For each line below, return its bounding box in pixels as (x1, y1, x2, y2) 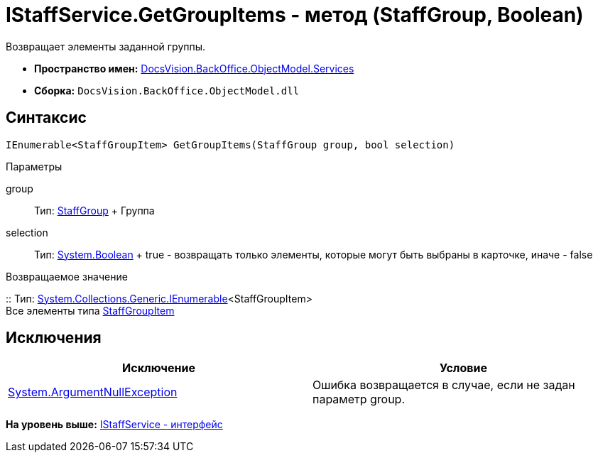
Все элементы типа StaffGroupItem (6, 304, 175, 317)
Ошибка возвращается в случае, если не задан (312, 378, 575, 393)
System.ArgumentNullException (8, 385, 178, 400)
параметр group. (312, 392, 406, 407)
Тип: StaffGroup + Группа (34, 204, 155, 217)
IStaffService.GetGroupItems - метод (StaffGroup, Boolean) (6, 3, 584, 27)
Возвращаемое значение (6, 270, 128, 283)
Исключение (122, 361, 195, 376)
